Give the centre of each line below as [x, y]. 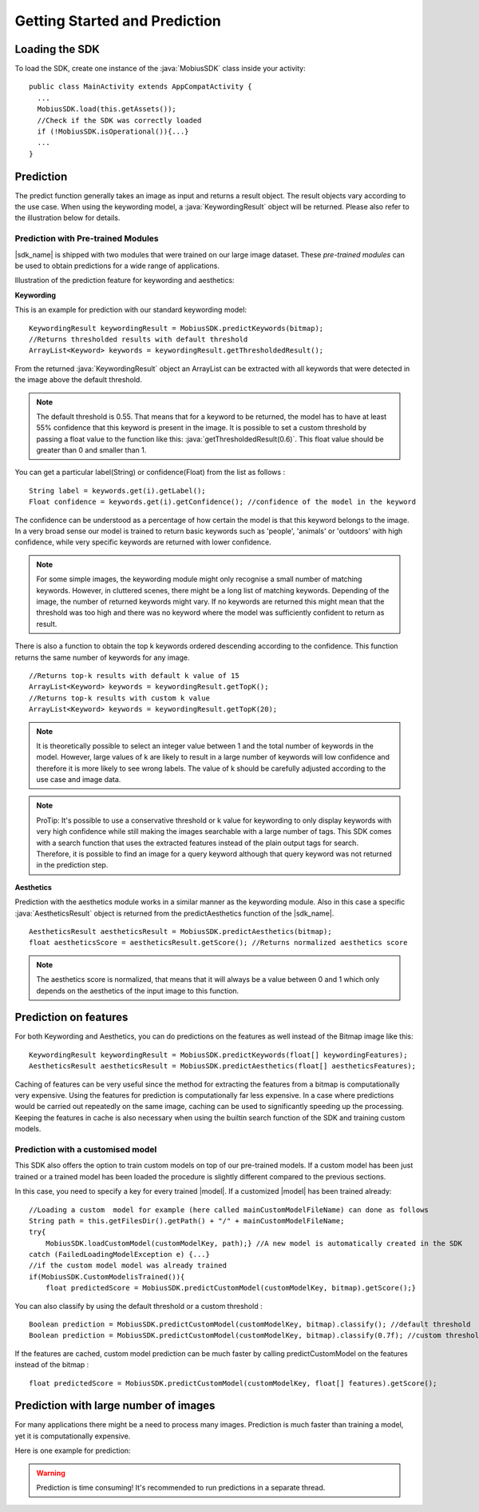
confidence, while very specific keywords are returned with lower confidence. [143, 542]
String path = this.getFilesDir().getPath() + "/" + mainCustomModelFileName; [187, 1221]
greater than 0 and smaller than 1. [91, 450]
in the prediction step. [72, 865]
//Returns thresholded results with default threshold [139, 339]
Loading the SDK [57, 49]
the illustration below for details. [67, 218]
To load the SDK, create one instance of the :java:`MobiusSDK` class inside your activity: [160, 69]
